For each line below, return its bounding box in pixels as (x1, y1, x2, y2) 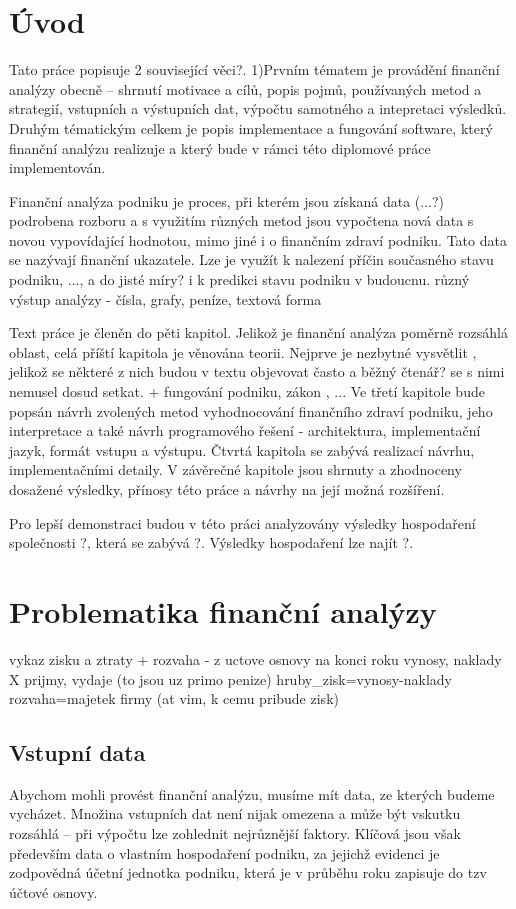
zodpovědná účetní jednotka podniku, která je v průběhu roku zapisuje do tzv (9, 862, 487, 883)
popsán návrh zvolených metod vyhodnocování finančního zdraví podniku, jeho (9, 400, 493, 421)
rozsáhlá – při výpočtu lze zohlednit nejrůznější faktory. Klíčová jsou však (9, 823, 462, 844)
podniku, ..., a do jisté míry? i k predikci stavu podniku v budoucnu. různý (9, 269, 470, 290)
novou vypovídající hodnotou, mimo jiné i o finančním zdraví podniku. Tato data (9, 229, 507, 250)
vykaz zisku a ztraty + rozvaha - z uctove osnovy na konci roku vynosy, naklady (9, 648, 502, 669)
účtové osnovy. (9, 881, 98, 902)
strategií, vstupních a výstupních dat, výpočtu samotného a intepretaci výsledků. (9, 98, 507, 119)
